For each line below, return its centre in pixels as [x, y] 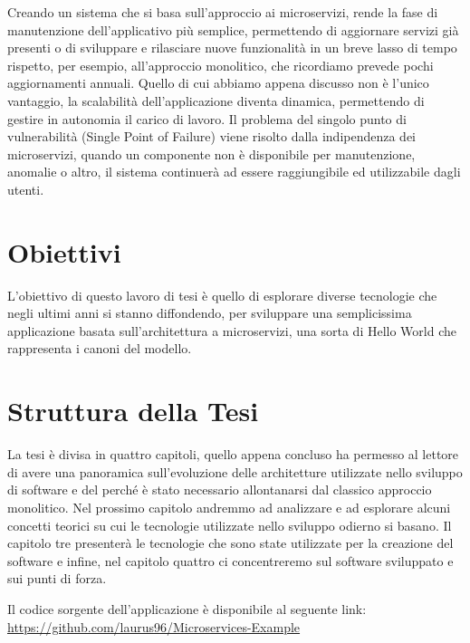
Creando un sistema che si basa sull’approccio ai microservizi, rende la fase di [223, 12]
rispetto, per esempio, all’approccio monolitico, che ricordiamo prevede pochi [221, 65]
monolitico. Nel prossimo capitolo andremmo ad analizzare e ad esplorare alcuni [229, 507]
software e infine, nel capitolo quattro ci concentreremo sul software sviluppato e [230, 560]
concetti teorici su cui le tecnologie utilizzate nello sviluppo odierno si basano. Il [230, 525]
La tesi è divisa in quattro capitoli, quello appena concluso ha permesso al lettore [233, 454]
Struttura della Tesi [133, 411]
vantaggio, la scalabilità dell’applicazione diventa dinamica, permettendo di [216, 100]
